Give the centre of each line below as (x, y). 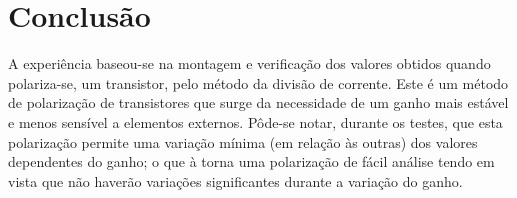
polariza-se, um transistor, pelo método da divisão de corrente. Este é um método (258, 82)
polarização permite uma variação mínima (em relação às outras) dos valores (243, 141)
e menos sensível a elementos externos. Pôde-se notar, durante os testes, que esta (255, 121)
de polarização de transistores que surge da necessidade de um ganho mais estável (258, 102)
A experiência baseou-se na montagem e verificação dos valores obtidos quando (249, 63)
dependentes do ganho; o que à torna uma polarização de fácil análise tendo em (251, 161)
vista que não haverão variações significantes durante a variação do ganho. (235, 180)
